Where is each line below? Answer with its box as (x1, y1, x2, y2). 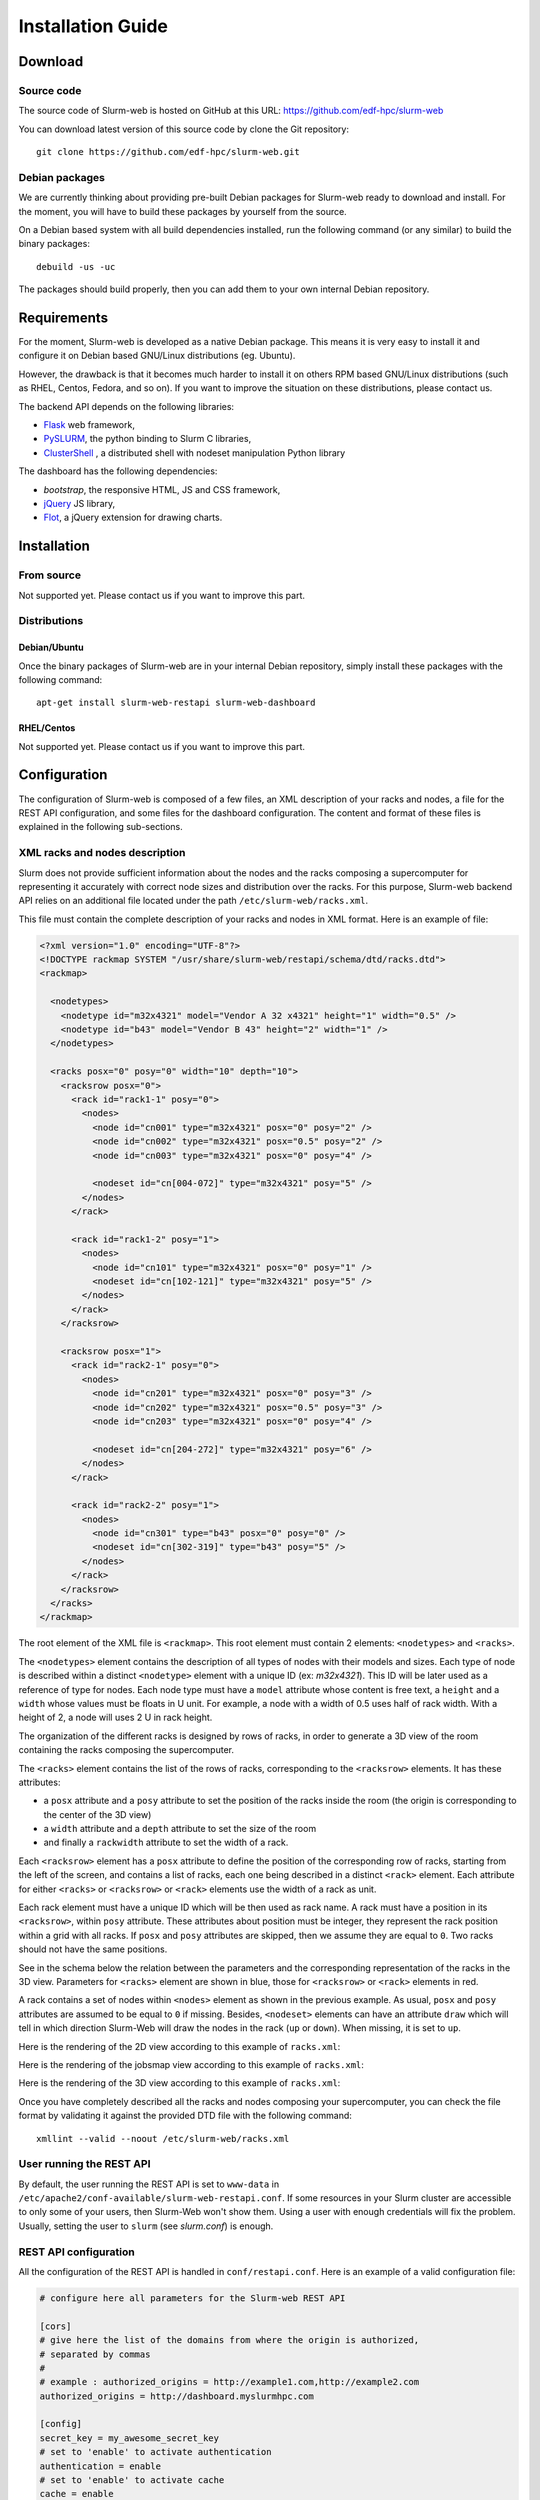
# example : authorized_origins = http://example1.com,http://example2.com (39, 2376, 420, 2388)
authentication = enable (39, 2460, 162, 2472)
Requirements (18, 310, 109, 326)
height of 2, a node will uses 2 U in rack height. (18, 1711, 213, 1724)
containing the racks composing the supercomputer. (18, 1744, 235, 1756)
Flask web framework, (43, 419, 135, 431)
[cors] (39, 2320, 72, 2332)
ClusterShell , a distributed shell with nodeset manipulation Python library (43, 446, 346, 459)
